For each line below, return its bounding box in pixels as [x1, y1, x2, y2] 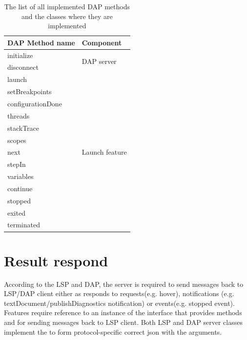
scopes [7, 135, 26, 145]
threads [7, 110, 30, 120]
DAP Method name [7, 37, 75, 47]
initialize [7, 50, 33, 60]
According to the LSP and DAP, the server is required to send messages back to [4, 279, 244, 289]
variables [7, 171, 34, 181]
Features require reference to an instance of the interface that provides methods [4, 307, 242, 318]
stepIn [7, 159, 26, 169]
